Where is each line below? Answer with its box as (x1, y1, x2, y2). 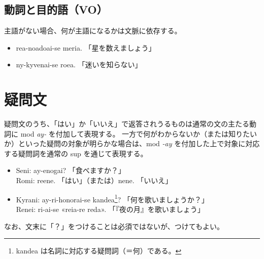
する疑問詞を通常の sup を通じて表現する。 (4, 148, 148, 158)
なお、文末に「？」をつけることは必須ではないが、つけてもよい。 (4, 221, 224, 231)
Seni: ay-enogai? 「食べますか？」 (16, 165, 125, 176)
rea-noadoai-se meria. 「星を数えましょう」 (16, 42, 156, 53)
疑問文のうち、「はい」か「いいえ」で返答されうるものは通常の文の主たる (4, 118, 249, 129)
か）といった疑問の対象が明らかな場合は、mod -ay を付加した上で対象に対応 (4, 138, 260, 149)
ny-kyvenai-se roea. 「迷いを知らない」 (16, 59, 142, 70)
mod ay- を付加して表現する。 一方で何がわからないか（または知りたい (20, 128, 257, 139)
